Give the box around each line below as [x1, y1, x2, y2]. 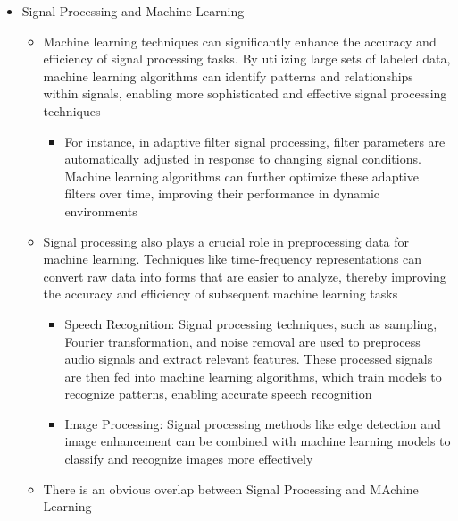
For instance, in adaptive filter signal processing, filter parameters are [64, 131, 446, 150]
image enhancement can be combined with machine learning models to [64, 432, 451, 450]
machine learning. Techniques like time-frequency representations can [43, 249, 422, 268]
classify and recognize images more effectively [64, 450, 313, 468]
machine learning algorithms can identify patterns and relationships [43, 66, 413, 85]
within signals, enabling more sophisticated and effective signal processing [43, 84, 447, 103]
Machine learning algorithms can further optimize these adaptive [64, 166, 419, 185]
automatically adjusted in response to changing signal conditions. [64, 149, 421, 168]
